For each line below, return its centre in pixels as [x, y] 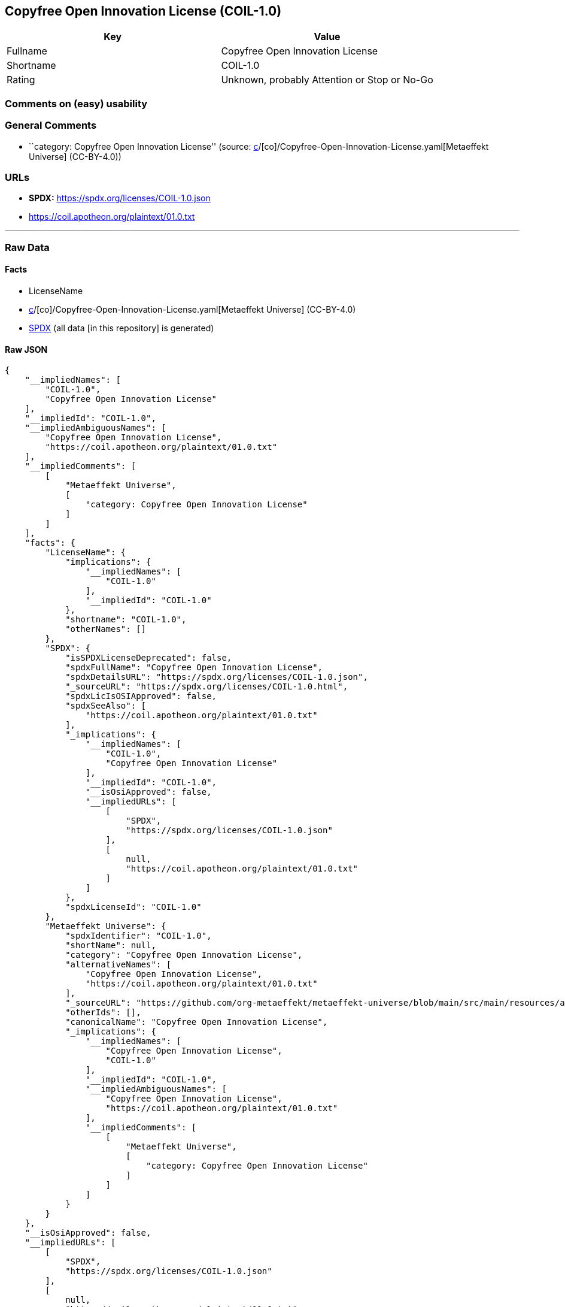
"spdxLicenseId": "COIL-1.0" [133, 907]
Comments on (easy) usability [76, 103]
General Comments [51, 125]
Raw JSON [26, 349]
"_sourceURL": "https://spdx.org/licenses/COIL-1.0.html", [207, 687]
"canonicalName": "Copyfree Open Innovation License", [197, 1022]
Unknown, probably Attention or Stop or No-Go [327, 80]
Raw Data [27, 247]
